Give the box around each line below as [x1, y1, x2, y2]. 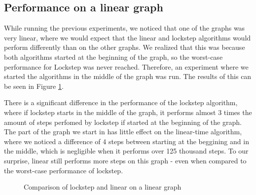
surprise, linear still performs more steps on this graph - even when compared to [4, 155, 247, 165]
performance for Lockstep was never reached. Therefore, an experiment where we [4, 61, 249, 72]
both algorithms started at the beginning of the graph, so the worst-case [4, 51, 223, 62]
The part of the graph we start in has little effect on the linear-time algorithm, [4, 126, 242, 137]
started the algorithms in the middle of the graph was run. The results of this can [4, 71, 252, 81]
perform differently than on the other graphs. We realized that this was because [4, 42, 245, 52]
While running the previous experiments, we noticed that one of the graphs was [4, 23, 245, 33]
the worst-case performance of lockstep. [4, 165, 123, 175]
